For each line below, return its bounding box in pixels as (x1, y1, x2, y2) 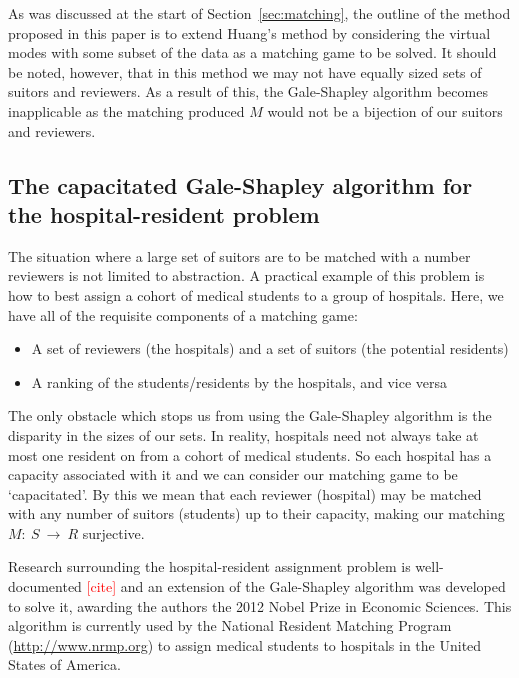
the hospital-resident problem (8, 198, 320, 229)
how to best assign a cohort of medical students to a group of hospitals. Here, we (8, 284, 504, 305)
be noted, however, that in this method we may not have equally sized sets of (8, 61, 482, 82)
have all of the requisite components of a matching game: (8, 304, 358, 325)
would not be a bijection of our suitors (267, 100, 503, 121)
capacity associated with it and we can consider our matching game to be (8, 464, 458, 485)
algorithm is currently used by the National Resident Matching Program (8, 615, 452, 636)
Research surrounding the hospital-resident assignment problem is (8, 556, 411, 577)
